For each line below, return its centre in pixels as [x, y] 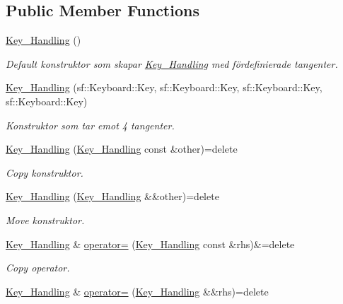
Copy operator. [38, 268]
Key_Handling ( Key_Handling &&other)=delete [112, 196]
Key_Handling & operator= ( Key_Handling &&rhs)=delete [137, 291]
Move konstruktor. [45, 220]
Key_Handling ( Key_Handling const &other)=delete [122, 149]
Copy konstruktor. [45, 172]
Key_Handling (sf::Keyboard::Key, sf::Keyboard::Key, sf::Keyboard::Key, [164, 87]
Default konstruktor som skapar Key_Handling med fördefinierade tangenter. [172, 63]
